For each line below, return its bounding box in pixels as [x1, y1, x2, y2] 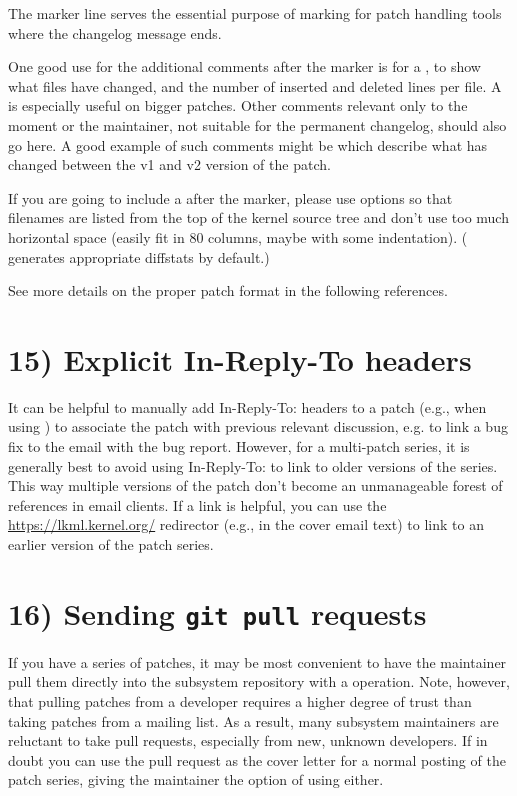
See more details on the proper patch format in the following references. [8, 280, 448, 301]
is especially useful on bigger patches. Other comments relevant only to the [8, 95, 468, 116]
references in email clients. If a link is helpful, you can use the [8, 494, 387, 515]
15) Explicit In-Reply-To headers [8, 338, 472, 379]
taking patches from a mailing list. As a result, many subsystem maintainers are [8, 710, 499, 731]
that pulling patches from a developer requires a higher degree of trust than [8, 691, 472, 712]
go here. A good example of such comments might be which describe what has [8, 134, 488, 155]
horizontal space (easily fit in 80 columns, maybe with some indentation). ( [8, 226, 468, 247]
